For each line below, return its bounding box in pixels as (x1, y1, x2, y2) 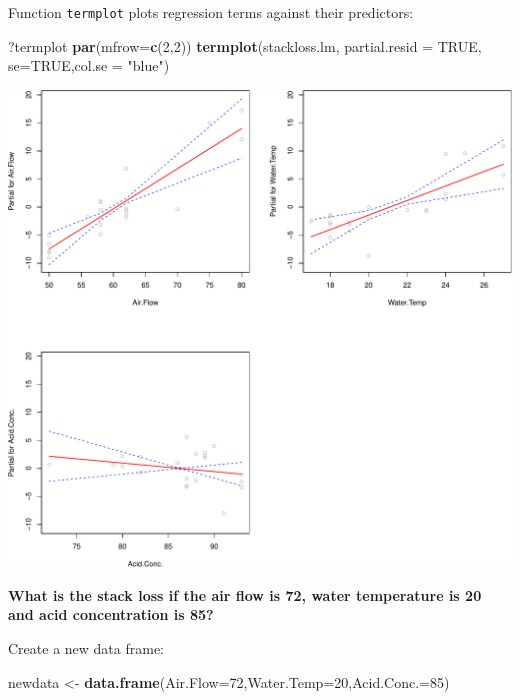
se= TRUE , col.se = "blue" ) (8, 55, 170, 76)
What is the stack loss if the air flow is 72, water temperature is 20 (8, 584, 482, 605)
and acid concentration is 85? (8, 604, 214, 625)
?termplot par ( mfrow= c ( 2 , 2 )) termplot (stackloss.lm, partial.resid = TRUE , (8, 35, 482, 56)
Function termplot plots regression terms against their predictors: (8, 2, 414, 22)
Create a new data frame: (8, 638, 165, 659)
